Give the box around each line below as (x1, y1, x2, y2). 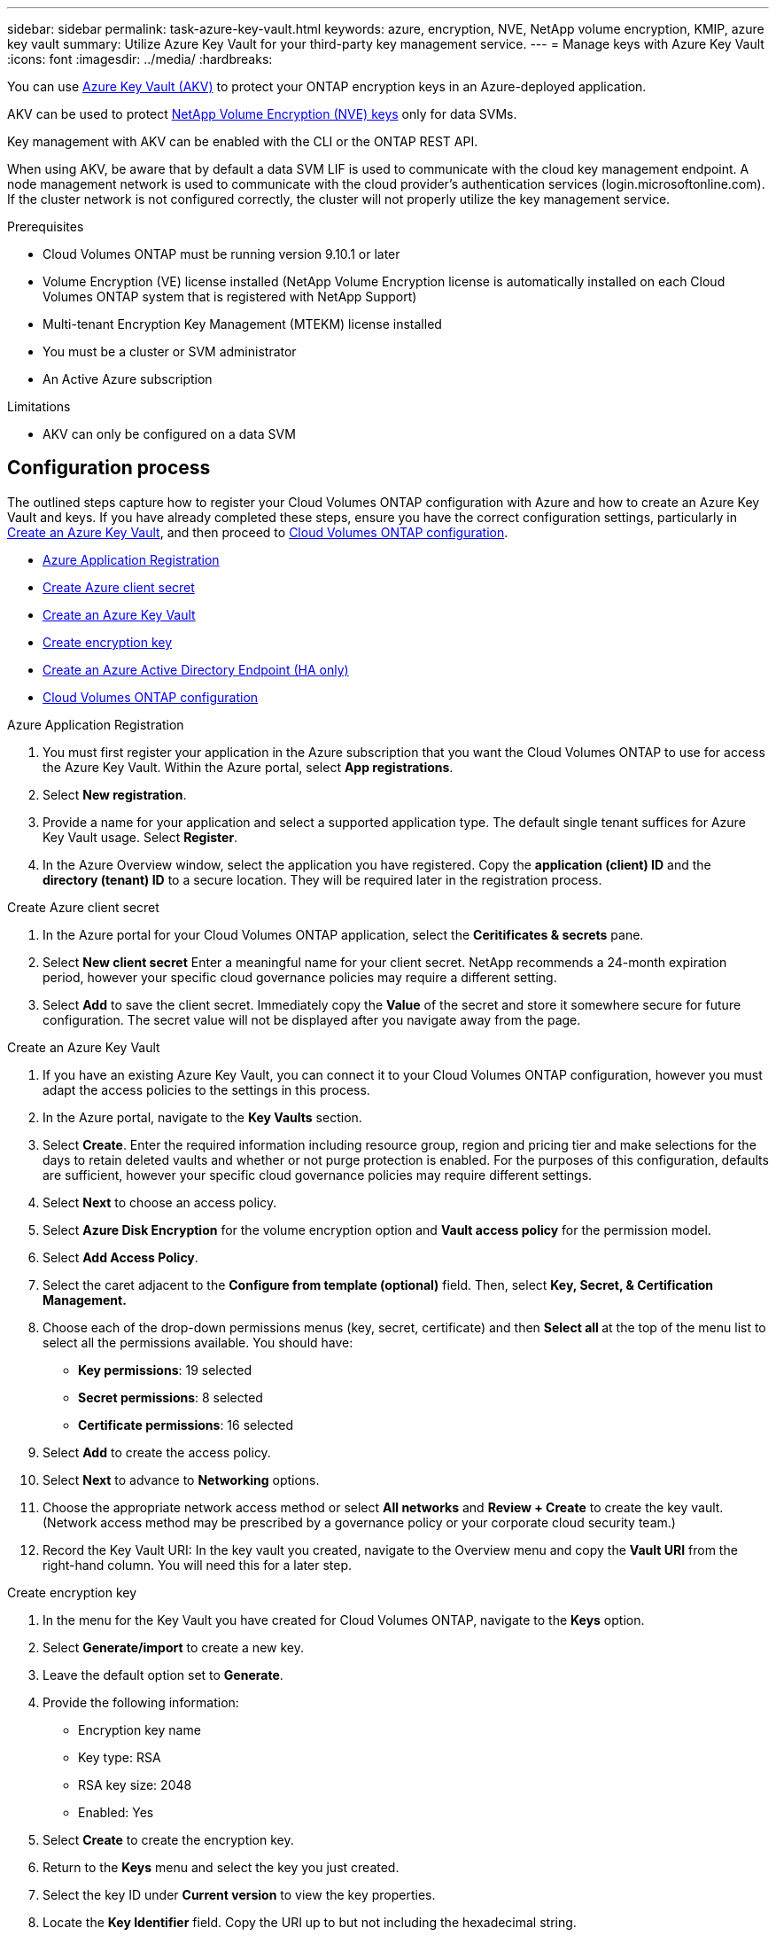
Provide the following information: (43, 1694, 239, 1710)
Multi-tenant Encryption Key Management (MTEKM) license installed (43, 316, 442, 332)
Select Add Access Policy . (43, 1249, 198, 1265)
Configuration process (7, 457, 211, 480)
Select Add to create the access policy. (43, 1444, 271, 1460)
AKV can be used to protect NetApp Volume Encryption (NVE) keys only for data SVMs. (7, 106, 517, 121)
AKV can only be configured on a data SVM (43, 426, 296, 441)
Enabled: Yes (78, 1804, 154, 1820)
